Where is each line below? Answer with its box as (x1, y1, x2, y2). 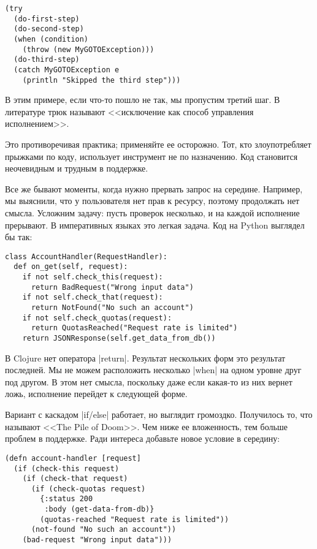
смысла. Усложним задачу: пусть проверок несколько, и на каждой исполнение (5, 206, 300, 219)
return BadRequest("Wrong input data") (31, 282, 194, 292)
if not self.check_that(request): (22, 293, 163, 302)
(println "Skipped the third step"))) (22, 75, 181, 85)
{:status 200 (40, 494, 93, 504)
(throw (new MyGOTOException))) (22, 45, 155, 54)
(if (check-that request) (22, 474, 128, 483)
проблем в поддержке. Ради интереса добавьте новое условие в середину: (5, 432, 280, 445)
